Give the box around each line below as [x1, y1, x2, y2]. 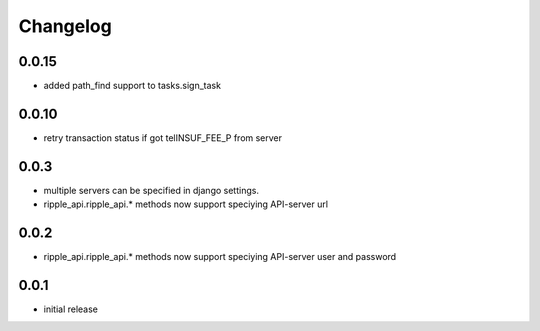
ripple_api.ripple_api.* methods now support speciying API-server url [43, 198, 329, 210]
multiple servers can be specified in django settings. [43, 184, 260, 196]
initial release [43, 303, 99, 315]
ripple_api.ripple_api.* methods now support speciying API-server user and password [43, 251, 397, 263]
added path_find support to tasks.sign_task [43, 80, 222, 92]
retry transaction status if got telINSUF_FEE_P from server [43, 131, 283, 144]
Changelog [18, 15, 112, 37]
